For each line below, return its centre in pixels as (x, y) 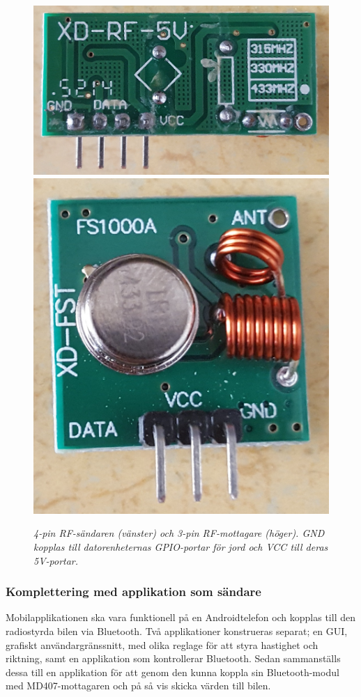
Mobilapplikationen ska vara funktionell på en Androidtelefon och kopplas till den (180, 617)
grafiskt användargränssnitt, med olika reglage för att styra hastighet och (162, 644)
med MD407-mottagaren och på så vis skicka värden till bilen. (138, 686)
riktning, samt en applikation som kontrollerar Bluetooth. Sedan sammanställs (173, 658)
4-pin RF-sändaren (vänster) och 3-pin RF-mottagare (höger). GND (179, 533)
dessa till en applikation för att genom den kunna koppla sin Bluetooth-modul (172, 672)
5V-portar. (56, 560)
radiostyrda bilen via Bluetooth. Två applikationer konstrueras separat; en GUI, (177, 631)
